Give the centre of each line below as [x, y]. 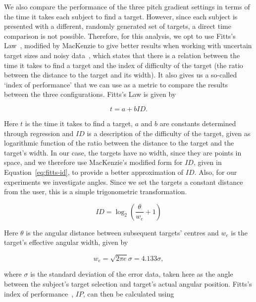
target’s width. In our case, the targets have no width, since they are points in [123, 152]
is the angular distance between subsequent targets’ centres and [122, 232]
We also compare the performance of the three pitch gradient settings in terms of [127, 6]
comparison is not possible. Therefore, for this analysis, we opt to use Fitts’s [120, 36]
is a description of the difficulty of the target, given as [169, 133]
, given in [207, 162]
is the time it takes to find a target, [79, 123]
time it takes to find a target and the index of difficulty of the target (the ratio [124, 65]
